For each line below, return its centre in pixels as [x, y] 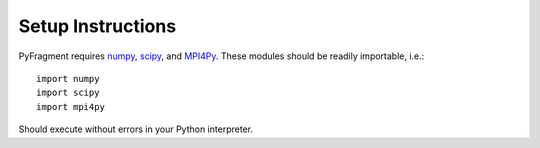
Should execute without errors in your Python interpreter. [136, 129]
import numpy [68, 78]
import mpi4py [70, 106]
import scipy [68, 93]
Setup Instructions [97, 26]
